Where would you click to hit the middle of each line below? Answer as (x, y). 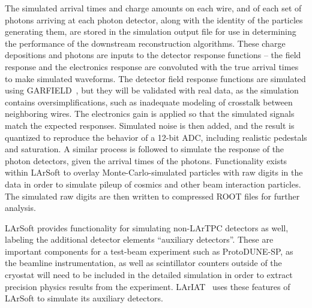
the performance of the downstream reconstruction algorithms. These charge (145, 43)
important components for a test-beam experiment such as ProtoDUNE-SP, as (149, 251)
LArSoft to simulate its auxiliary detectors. (84, 298)
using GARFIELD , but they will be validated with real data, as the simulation (152, 90)
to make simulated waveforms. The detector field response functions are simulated (155, 78)
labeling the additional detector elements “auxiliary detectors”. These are (139, 239)
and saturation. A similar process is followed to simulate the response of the (145, 149)
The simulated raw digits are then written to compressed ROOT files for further (152, 196)
